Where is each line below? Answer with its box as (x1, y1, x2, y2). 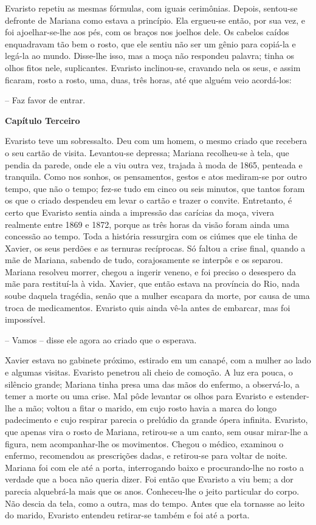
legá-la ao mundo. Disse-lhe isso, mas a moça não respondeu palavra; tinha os (5, 49, 294, 62)
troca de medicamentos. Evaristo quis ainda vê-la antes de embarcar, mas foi (5, 301, 290, 314)
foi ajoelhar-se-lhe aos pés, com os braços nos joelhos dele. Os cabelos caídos (5, 26, 289, 38)
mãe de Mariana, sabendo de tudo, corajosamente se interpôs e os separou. (5, 253, 283, 266)
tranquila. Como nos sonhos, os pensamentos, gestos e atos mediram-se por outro (5, 170, 307, 183)
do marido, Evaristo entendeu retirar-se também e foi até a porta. (5, 509, 250, 521)
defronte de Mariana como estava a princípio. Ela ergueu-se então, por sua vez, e (5, 13, 306, 26)
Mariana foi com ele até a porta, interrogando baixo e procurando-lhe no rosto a (5, 461, 304, 473)
